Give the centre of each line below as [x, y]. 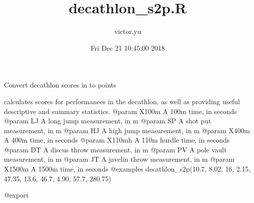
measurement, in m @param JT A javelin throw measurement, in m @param [119, 159]
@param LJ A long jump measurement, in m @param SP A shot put [108, 121]
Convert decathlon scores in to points [60, 85]
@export [16, 195]
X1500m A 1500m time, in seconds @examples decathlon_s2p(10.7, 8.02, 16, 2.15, [127, 169]
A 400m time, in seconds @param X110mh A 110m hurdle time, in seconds [117, 140]
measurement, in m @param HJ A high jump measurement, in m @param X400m [127, 130]
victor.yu [128, 31]
